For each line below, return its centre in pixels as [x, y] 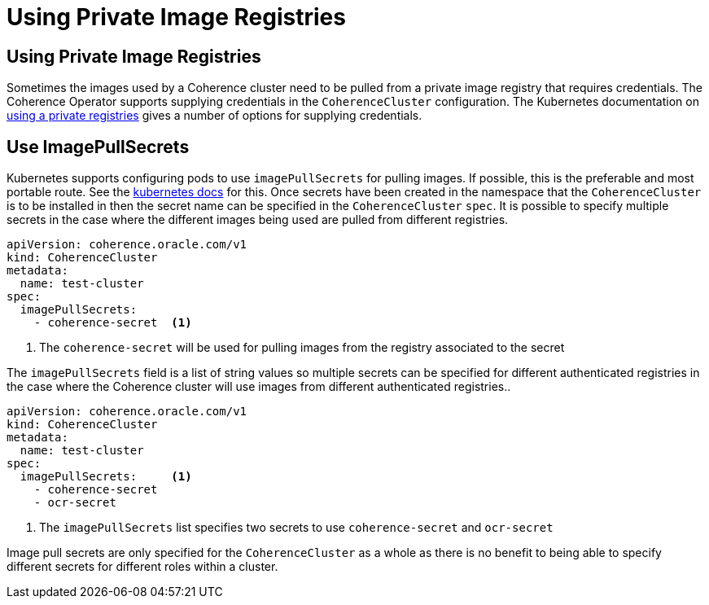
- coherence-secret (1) [113, 323]
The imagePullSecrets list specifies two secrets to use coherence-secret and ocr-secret [296, 528]
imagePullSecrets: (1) [106, 477]
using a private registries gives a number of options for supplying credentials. [214, 116]
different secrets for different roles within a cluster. [142, 567]
